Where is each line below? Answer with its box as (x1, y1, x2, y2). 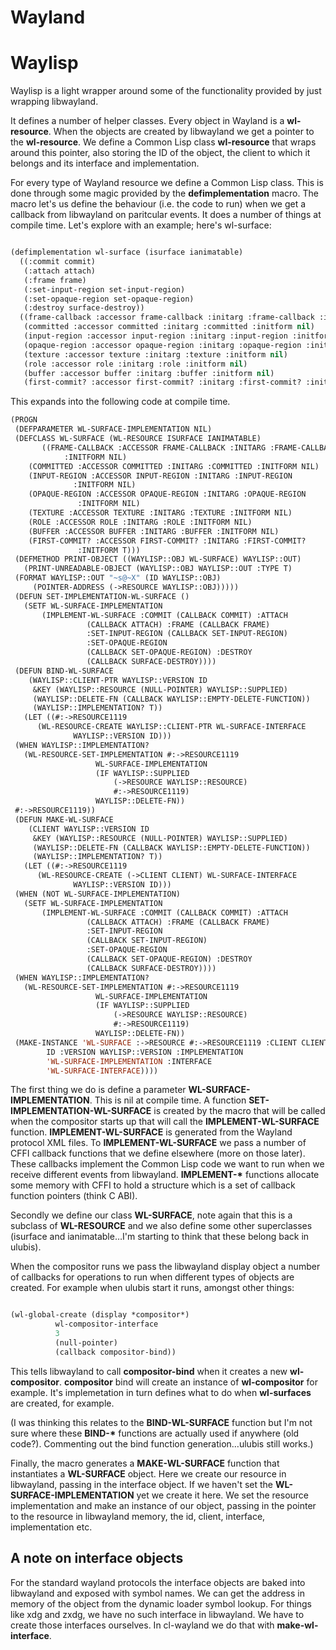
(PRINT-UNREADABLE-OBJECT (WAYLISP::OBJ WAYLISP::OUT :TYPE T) (23, 564, 293, 574)
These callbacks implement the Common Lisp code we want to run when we (10, 1158, 325, 1170)
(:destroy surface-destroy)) (23, 303, 145, 313)
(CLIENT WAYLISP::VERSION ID (28, 824, 150, 834)
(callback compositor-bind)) (54, 1347, 177, 1357)
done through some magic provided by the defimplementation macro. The (10, 187, 319, 200)
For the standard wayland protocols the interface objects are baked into (10, 1576, 306, 1588)
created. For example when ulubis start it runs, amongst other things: (10, 1282, 295, 1294)
